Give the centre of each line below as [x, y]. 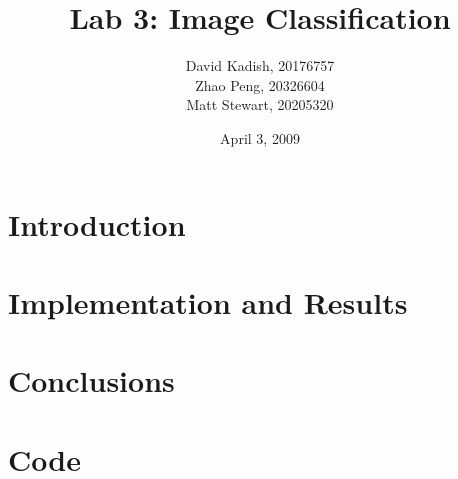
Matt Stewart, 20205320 [260, 104]
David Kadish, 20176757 [260, 65]
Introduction [97, 223]
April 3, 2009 [260, 137]
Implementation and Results [208, 301]
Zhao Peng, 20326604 [260, 84]
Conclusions [91, 380]
